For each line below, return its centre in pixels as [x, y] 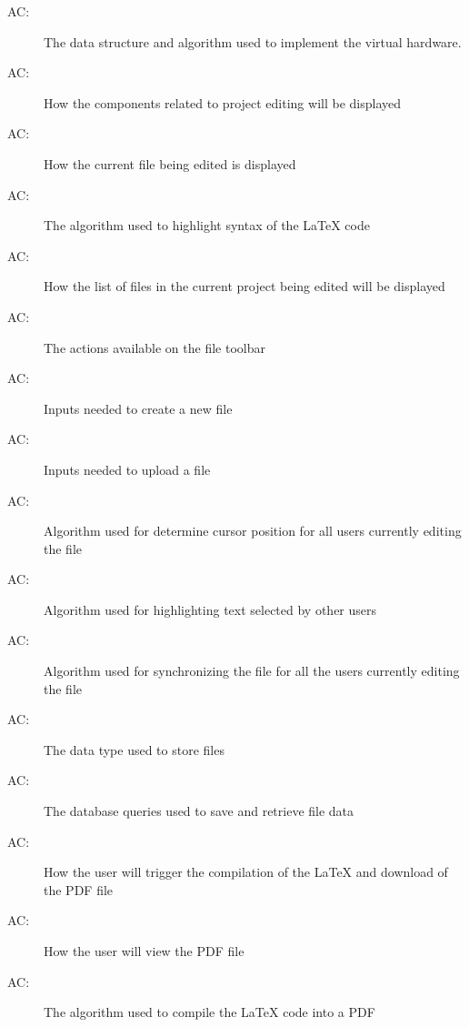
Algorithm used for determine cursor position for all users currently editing [253, 531]
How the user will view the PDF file [144, 951]
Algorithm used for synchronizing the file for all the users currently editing [252, 671]
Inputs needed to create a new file [138, 408]
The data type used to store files [134, 749]
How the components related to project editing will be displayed [223, 102]
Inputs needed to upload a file [127, 469]
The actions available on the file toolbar [155, 347]
